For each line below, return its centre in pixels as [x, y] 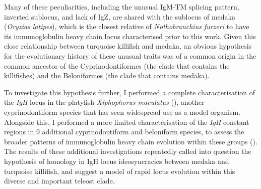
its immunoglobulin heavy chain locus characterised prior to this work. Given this [130, 36]
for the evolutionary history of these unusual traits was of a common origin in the [130, 55]
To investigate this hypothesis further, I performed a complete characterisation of [130, 92]
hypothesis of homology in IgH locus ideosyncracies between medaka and [117, 161]
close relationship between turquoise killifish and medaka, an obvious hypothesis [128, 46]
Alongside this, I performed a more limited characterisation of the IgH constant [127, 122]
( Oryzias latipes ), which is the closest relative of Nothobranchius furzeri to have [127, 26]
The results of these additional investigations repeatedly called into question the [128, 151]
